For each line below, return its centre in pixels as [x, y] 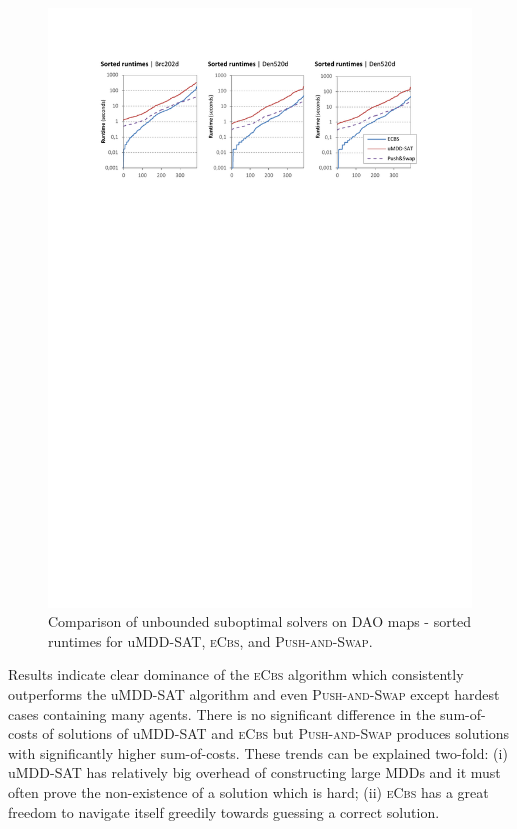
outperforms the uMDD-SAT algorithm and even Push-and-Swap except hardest [254, 694]
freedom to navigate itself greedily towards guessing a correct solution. [224, 811]
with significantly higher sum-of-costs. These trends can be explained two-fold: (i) [258, 752]
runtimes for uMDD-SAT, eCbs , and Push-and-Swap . [210, 640]
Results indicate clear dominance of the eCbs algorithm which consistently [236, 674]
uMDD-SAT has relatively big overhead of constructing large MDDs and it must [254, 772]
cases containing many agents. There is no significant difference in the [222, 713]
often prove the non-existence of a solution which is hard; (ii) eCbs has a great [248, 792]
